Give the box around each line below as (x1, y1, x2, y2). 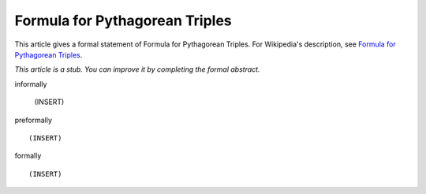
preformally (14, 115, 53, 125)
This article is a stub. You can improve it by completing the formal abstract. (14, 65, 260, 74)
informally (14, 79, 47, 88)
